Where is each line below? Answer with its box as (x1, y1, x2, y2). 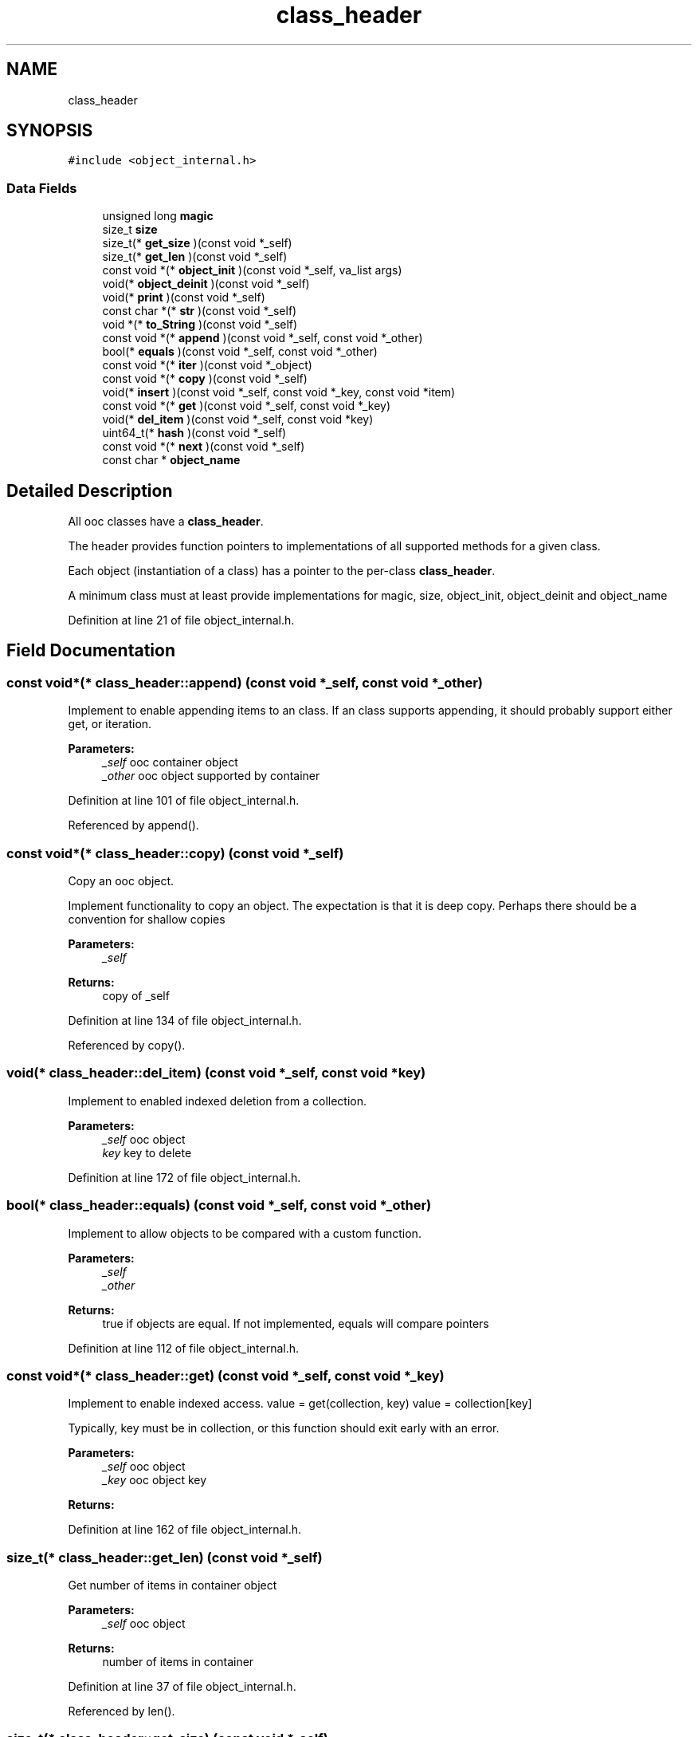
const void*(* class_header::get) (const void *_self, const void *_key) (6, 1367, 445, 1384)
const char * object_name (102, 453, 241, 467)
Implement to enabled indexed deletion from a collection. (68, 1093, 367, 1108)
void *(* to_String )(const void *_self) (102, 317, 298, 332)
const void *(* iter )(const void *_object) (102, 358, 312, 372)
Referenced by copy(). (68, 1038, 186, 1052)
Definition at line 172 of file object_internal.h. (68, 1170, 301, 1184)
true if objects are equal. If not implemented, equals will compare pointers (102, 1316, 489, 1330)
